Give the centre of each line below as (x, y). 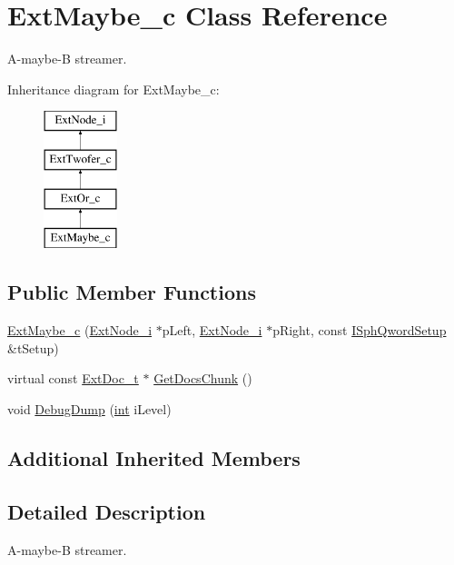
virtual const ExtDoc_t (73, 378)
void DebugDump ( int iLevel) (89, 409)
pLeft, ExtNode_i (212, 330)
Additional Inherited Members (154, 458)
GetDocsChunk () (203, 378)
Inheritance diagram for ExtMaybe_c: (113, 89)
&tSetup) (33, 347)
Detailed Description (107, 511)
